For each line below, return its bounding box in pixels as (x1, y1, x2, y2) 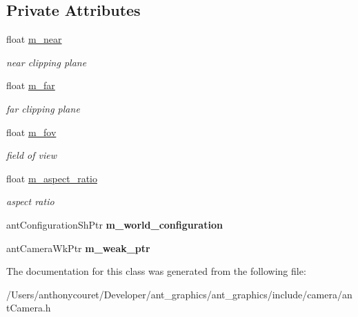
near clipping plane (6, 55, 87, 69)
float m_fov (6, 124, 57, 139)
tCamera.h (6, 300, 51, 315)
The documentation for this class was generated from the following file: (6, 264, 306, 278)
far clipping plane (6, 101, 80, 115)
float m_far (6, 78, 55, 93)
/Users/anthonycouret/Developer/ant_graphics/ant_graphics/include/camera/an (6, 287, 352, 301)
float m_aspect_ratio (6, 171, 97, 185)
